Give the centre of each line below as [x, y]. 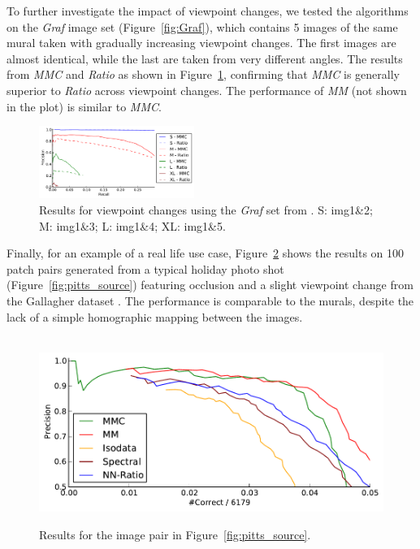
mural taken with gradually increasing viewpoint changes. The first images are [201, 43]
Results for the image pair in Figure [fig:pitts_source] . [175, 535]
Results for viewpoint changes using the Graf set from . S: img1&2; [206, 209]
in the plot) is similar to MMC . [84, 106]
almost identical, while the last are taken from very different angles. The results [205, 58]
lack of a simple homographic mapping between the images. [155, 316]
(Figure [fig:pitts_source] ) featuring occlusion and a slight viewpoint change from [210, 285]
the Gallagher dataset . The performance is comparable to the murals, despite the [210, 300]
